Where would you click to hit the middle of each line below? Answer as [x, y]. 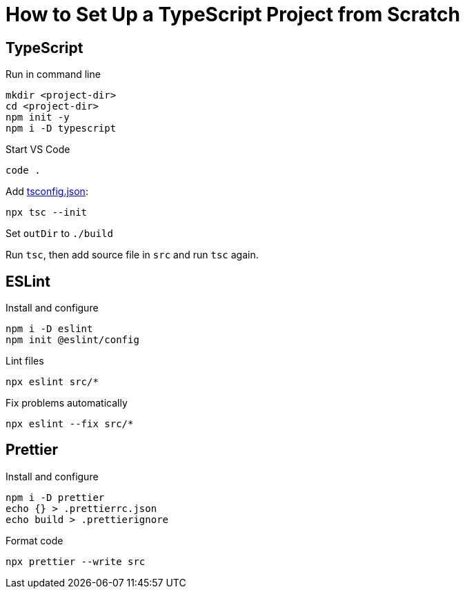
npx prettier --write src [76, 561]
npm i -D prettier [55, 497]
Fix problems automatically [67, 403]
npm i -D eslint [49, 329]
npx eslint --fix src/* [70, 424]
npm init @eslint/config [72, 340]
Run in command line [53, 74]
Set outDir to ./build [59, 234]
